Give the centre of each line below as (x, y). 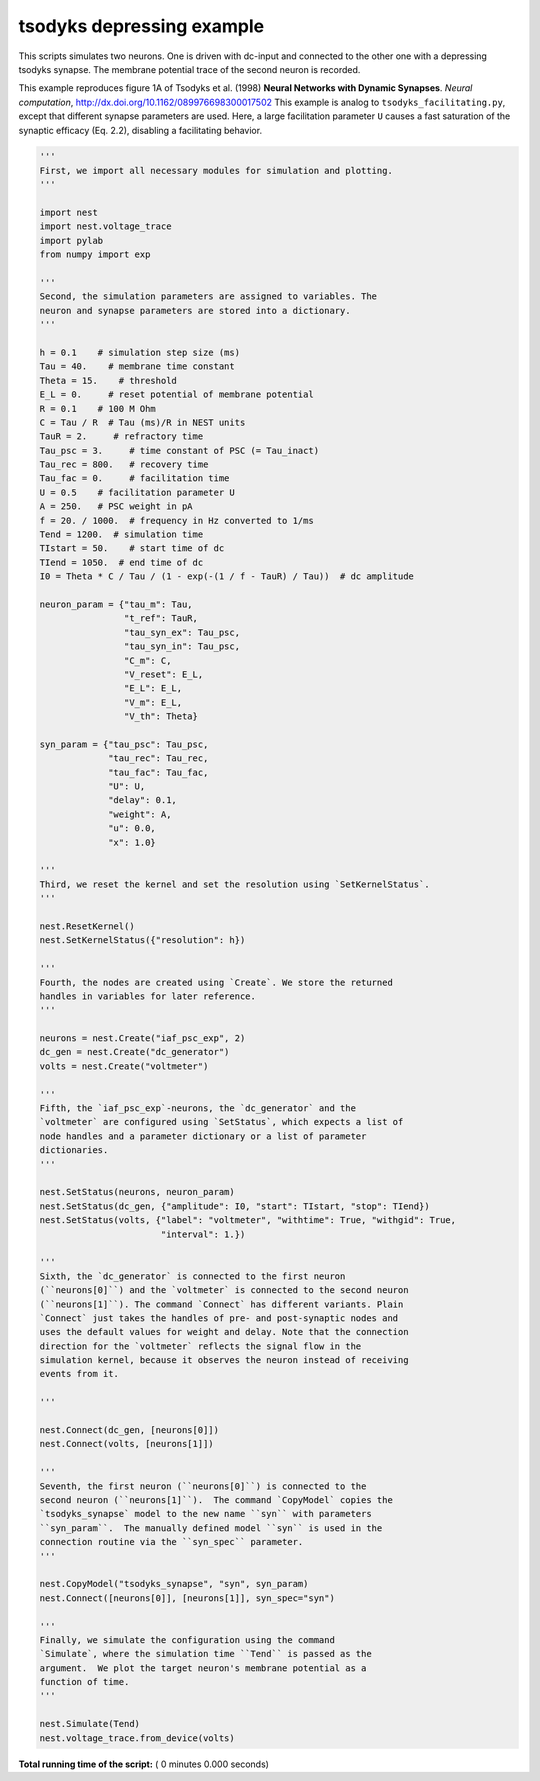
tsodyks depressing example (141, 26)
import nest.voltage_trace (105, 226)
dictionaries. (74, 1150)
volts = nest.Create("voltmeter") (124, 1066)
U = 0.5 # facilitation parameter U (137, 492)
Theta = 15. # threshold (108, 380)
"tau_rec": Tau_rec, (158, 758)
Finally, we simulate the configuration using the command (187, 1639)
